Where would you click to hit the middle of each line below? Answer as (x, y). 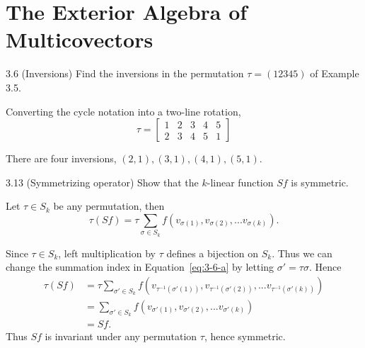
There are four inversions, (61, 158)
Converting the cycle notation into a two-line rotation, (123, 111)
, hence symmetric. (245, 336)
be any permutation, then (109, 206)
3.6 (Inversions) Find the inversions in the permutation (125, 73)
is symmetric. (320, 182)
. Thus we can (302, 253)
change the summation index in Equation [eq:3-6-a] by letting (140, 267)
